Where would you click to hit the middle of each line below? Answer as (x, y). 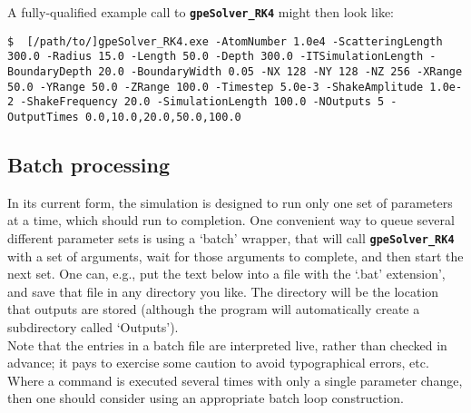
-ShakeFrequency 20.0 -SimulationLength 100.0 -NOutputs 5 (202, 102)
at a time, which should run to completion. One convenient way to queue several (231, 220)
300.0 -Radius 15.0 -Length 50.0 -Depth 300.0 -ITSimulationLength (216, 57)
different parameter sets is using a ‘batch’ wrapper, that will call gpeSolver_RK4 (231, 237)
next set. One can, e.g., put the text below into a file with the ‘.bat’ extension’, (226, 274)
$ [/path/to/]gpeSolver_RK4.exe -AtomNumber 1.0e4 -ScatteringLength (225, 41)
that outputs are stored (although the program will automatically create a (214, 309)
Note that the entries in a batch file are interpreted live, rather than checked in (227, 344)
